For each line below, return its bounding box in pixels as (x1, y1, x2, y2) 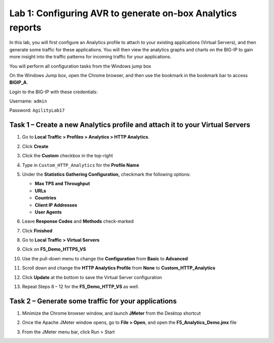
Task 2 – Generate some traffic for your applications (9, 297, 177, 305)
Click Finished (22, 227, 53, 233)
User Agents (35, 209, 62, 215)
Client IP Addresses (35, 202, 78, 208)
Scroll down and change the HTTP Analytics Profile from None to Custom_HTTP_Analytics (22, 265, 216, 271)
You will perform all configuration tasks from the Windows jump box (9, 63, 152, 69)
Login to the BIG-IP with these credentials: (9, 89, 98, 95)
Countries (35, 195, 57, 201)
